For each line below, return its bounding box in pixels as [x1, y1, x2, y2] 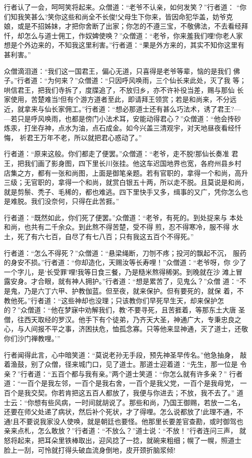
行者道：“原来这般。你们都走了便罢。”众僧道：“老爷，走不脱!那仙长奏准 [4, 148, 229, 159]
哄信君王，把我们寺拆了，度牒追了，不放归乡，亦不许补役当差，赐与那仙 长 [4, 84, 244, 95]
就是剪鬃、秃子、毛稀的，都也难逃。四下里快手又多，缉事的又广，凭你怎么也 [4, 186, 248, 196]
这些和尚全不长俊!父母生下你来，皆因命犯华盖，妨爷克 [61, 11, 233, 21]
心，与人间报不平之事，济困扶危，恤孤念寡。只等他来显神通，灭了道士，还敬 [4, 324, 248, 334]
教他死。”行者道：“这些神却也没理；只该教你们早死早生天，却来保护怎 [4, 295, 224, 305]
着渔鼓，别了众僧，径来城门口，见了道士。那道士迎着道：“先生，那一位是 [4, 359, 238, 369]
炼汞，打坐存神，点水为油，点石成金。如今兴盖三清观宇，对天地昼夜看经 [4, 123, 235, 133]
